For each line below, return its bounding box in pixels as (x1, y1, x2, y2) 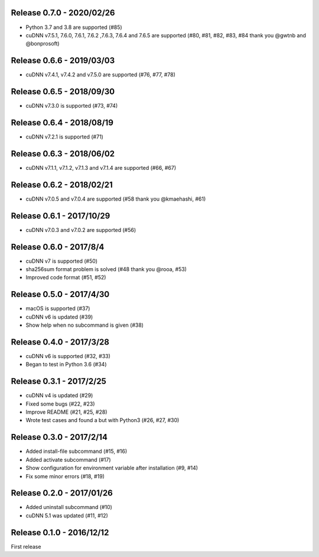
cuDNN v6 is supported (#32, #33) (25, 353, 110, 360)
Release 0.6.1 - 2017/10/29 (11, 211, 110, 221)
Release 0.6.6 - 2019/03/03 (11, 56, 115, 66)
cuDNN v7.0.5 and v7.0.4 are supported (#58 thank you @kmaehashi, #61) (25, 195, 206, 202)
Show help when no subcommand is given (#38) (25, 321, 144, 329)
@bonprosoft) (25, 40, 60, 47)
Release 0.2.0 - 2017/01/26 (11, 488, 113, 498)
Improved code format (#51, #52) (25, 274, 106, 281)
